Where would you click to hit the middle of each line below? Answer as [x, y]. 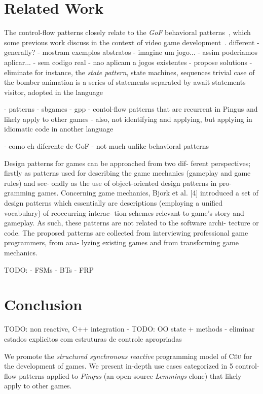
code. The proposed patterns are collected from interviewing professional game [126, 232]
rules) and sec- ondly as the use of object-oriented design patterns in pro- [118, 183]
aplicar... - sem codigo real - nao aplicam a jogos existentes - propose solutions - [128, 62]
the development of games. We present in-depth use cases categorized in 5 [119, 366]
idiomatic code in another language [59, 129]
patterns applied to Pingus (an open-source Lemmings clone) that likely [130, 375]
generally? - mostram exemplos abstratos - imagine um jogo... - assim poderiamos [131, 52]
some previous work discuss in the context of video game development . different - [132, 42]
